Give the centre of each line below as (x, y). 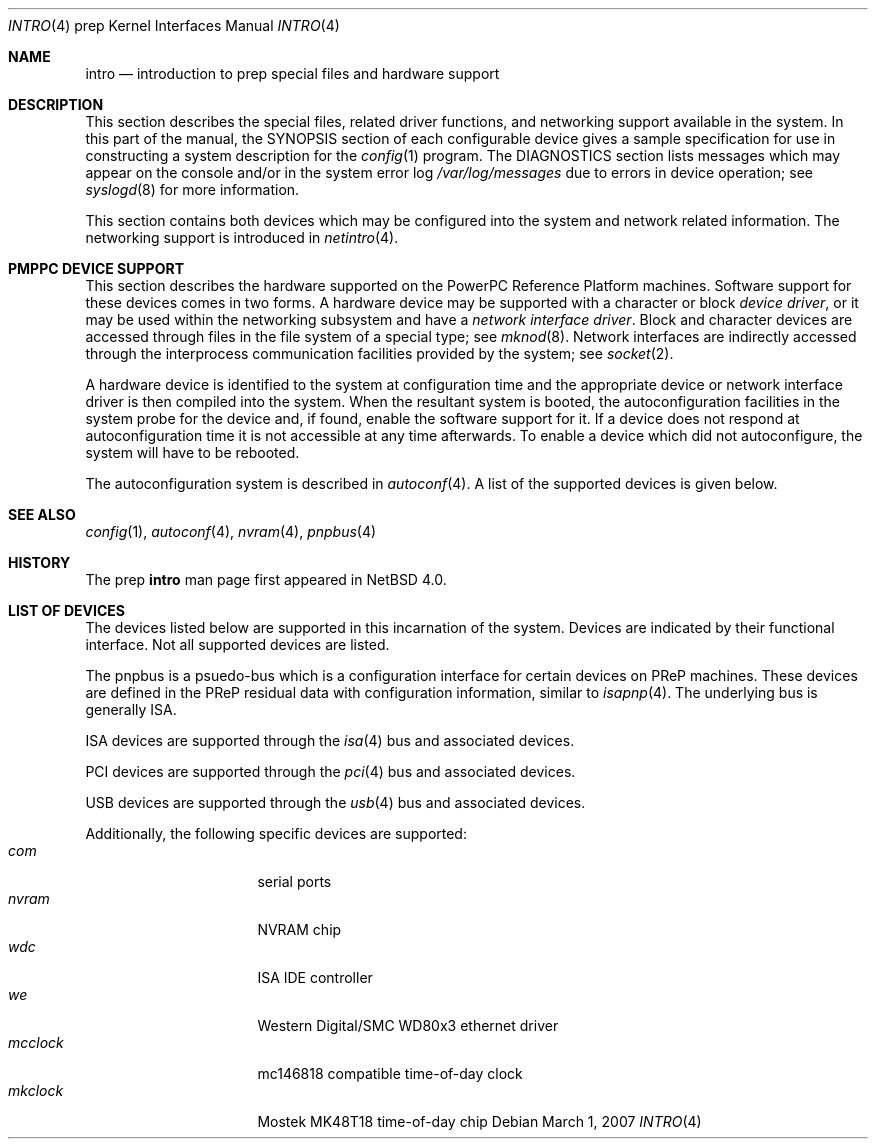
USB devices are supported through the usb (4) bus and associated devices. (335, 802)
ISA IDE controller (315, 977)
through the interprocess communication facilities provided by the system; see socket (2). (379, 353)
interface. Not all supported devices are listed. (237, 644)
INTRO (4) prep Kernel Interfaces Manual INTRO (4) (174, 25)
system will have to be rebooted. (192, 452)
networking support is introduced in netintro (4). (242, 237)
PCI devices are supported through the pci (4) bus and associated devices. (330, 771)
